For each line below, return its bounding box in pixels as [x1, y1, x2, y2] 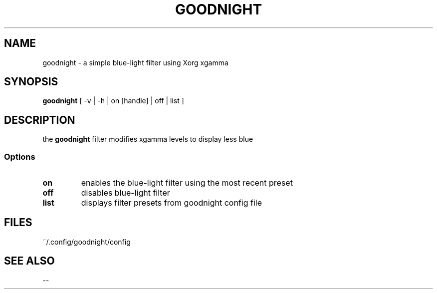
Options [4, 151, 35, 162]
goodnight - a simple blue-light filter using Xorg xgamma [42, 58, 228, 67]
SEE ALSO [4, 255, 55, 268]
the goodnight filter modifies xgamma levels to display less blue [42, 135, 253, 144]
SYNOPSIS [4, 75, 58, 88]
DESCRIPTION [4, 113, 75, 126]
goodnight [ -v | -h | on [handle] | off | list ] [42, 96, 184, 105]
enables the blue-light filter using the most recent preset [81, 178, 293, 188]
